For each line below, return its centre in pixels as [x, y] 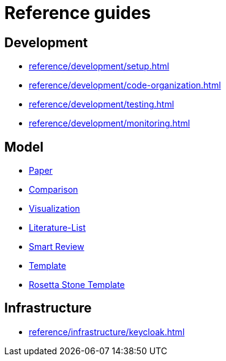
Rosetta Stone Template [77, 285]
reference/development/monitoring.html [110, 123]
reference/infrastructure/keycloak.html [107, 332]
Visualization [55, 209]
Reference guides [78, 13]
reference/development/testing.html [102, 104]
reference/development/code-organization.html [125, 85]
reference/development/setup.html [99, 66]
